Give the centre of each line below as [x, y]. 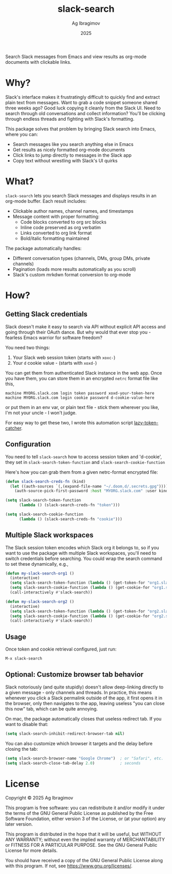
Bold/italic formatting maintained [55, 238]
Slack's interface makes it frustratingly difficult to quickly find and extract [83, 97]
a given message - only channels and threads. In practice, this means [79, 692]
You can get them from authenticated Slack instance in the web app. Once [84, 373]
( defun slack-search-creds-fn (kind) [46, 481]
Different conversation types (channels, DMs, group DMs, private [81, 258]
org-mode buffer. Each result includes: [46, 201]
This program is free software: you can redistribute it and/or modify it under [85, 808]
